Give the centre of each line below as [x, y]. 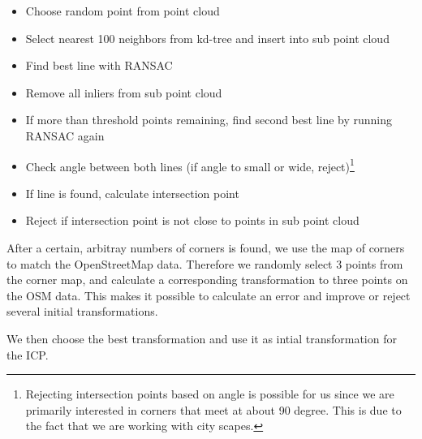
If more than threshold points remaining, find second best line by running [209, 120]
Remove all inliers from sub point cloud [124, 92]
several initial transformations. [82, 311]
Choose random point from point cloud [123, 11]
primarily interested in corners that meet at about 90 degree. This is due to [213, 409]
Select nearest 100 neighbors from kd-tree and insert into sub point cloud [207, 38]
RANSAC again [65, 135]
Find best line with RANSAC [99, 65]
